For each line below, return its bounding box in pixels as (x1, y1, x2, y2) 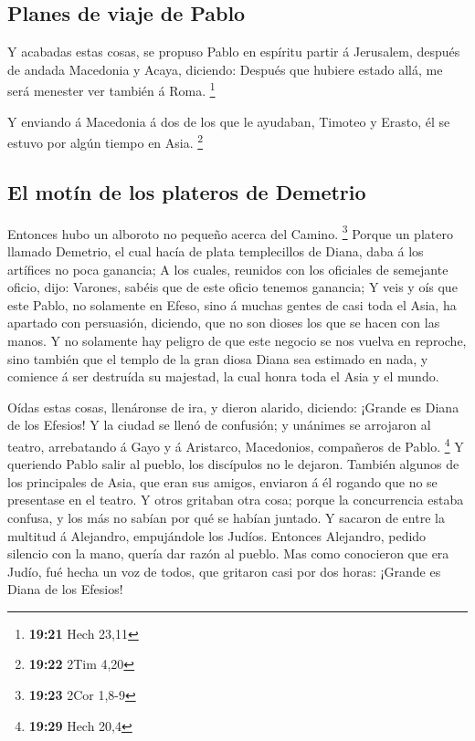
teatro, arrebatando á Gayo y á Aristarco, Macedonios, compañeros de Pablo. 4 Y (7, 433, 464, 455)
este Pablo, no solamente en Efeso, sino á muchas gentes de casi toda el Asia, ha (7, 295, 457, 314)
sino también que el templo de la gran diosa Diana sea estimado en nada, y (7, 349, 428, 368)
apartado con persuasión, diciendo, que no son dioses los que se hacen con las (7, 313, 440, 332)
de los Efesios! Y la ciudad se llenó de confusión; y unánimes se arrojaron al (7, 415, 431, 434)
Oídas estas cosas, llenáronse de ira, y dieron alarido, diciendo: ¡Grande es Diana (7, 397, 459, 416)
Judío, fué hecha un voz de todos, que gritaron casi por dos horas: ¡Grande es (7, 561, 441, 580)
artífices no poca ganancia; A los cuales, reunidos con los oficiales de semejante (7, 259, 449, 278)
